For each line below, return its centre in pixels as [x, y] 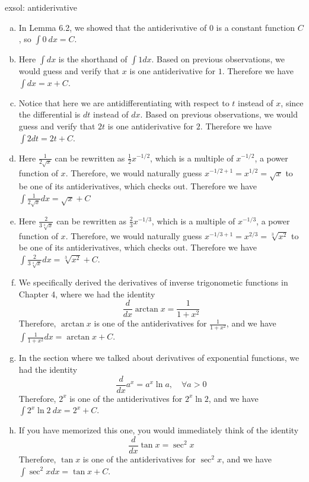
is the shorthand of [93, 59]
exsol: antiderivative [41, 7]
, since [292, 102]
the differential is [50, 114]
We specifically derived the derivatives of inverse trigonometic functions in [153, 282]
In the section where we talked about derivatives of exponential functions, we [159, 358]
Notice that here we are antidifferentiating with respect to [124, 102]
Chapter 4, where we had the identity [87, 294]
